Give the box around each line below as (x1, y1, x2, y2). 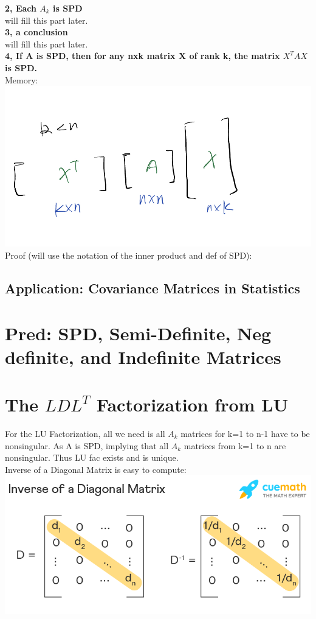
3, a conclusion (5, 26, 68, 38)
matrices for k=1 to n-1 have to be (180, 427, 310, 439)
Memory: (5, 73, 38, 86)
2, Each (5, 2, 36, 14)
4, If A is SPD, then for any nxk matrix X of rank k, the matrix (5, 49, 280, 62)
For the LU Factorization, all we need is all (5, 427, 165, 439)
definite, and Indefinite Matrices (5, 344, 281, 369)
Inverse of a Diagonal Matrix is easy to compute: (5, 463, 187, 475)
